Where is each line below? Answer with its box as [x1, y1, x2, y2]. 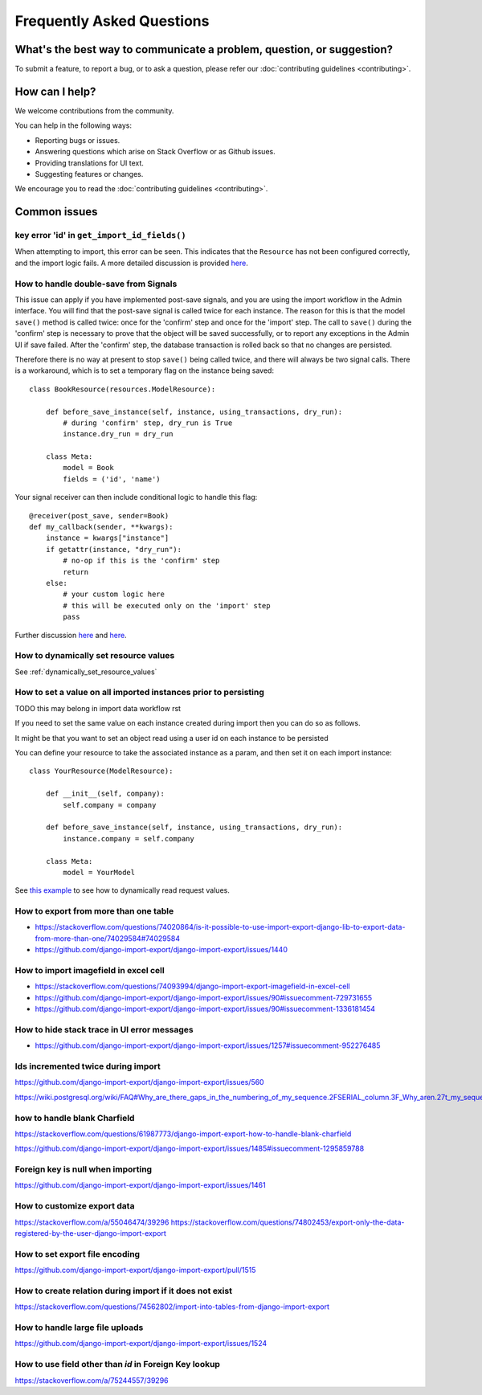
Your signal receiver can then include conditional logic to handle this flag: [14, 493, 258, 502]
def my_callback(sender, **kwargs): [29, 522, 174, 532]
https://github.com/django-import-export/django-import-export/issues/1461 [14, 1180, 266, 1190]
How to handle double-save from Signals [14, 278, 178, 289]
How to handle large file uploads [14, 1322, 144, 1333]
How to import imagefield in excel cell [14, 964, 165, 976]
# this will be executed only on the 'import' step [63, 601, 271, 610]
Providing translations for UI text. [35, 157, 145, 168]
